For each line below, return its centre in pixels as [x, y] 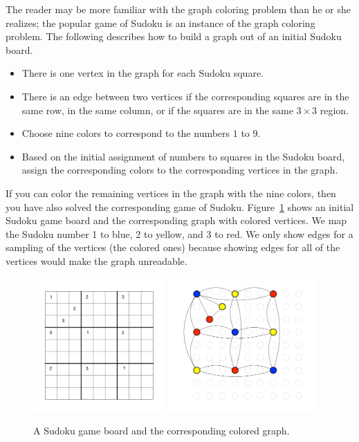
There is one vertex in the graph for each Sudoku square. [142, 73]
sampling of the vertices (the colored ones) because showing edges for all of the [173, 247]
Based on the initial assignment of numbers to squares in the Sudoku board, [183, 156]
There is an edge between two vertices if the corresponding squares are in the [185, 96]
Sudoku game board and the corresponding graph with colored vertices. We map [176, 220]
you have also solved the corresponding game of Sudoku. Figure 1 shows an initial [180, 206]
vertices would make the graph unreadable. [96, 260]
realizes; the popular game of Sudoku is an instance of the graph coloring [160, 22]
